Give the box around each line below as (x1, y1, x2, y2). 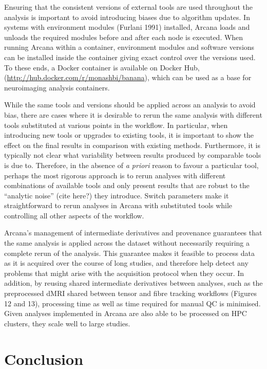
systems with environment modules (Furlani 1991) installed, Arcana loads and (4, 22, 250, 32)
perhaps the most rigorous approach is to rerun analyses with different (4, 170, 226, 180)
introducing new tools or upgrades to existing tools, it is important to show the (4, 130, 254, 140)
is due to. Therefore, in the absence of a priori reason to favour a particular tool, (4, 159, 259, 170)
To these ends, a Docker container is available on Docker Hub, (4, 62, 200, 72)
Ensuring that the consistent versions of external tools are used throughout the (4, 2, 253, 12)
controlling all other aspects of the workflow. (4, 210, 144, 220)
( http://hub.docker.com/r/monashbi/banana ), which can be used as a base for (4, 72, 252, 83)
